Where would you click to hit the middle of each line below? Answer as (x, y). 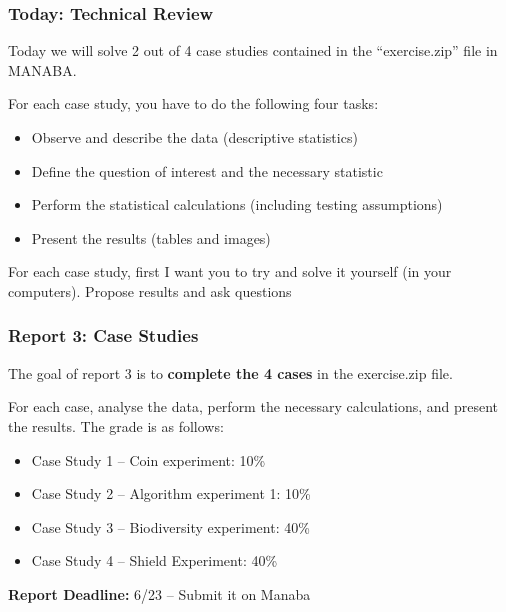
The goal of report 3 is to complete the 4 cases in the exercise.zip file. (230, 372)
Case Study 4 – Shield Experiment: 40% (154, 560)
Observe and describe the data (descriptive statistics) (194, 137)
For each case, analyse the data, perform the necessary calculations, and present (253, 406)
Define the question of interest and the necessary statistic (207, 170)
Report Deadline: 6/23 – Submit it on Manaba (159, 593)
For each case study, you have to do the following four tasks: (193, 103)
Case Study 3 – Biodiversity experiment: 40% (170, 526)
